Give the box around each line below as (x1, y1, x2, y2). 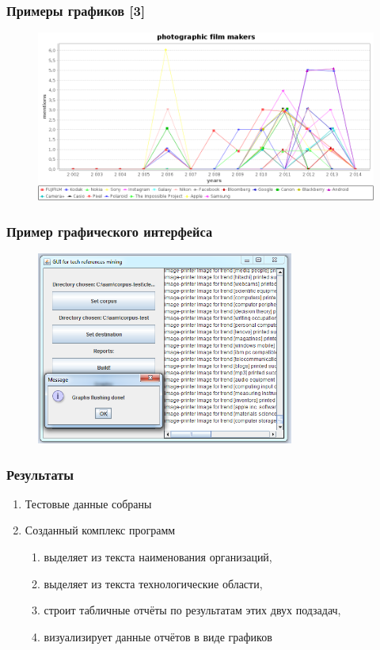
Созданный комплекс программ (25, 522, 176, 538)
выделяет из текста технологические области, (44, 575, 263, 591)
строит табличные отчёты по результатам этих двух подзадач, (44, 602, 341, 618)
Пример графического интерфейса (6, 221, 213, 241)
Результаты (6, 464, 74, 484)
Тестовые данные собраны (25, 495, 152, 511)
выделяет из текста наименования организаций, (44, 549, 272, 565)
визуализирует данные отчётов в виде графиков (44, 628, 272, 644)
